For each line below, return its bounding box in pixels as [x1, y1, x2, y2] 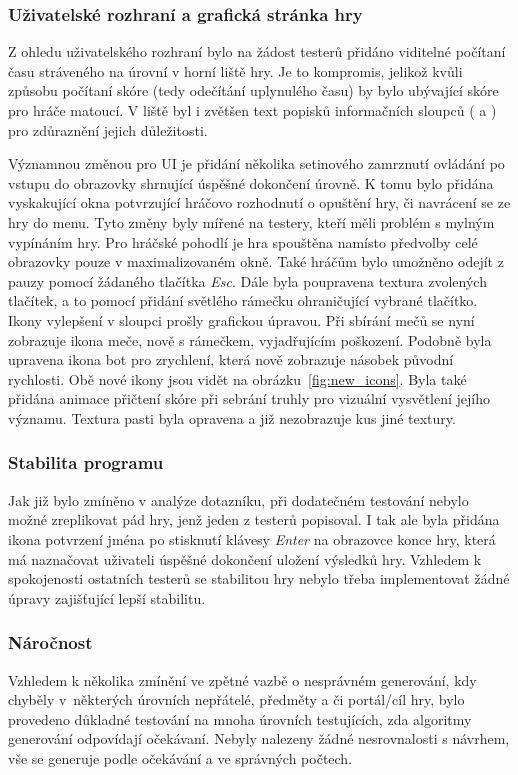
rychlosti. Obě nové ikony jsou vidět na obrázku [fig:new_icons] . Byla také [8, 368, 467, 389]
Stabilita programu [8, 450, 164, 475]
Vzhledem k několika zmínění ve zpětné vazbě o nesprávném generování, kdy [8, 669, 477, 690]
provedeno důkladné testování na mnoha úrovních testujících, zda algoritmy [8, 708, 472, 729]
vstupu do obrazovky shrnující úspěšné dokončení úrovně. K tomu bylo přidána [8, 172, 494, 193]
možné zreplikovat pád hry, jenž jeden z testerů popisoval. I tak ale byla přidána [8, 509, 500, 530]
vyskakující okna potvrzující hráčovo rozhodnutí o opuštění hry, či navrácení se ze [8, 192, 511, 213]
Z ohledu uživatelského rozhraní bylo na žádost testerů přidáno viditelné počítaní [8, 41, 506, 62]
